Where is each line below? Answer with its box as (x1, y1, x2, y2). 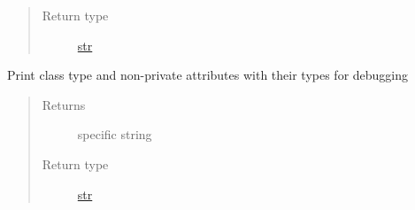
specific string (77, 125, 152, 144)
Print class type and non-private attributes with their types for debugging (7, 66, 409, 84)
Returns (42, 95, 86, 113)
